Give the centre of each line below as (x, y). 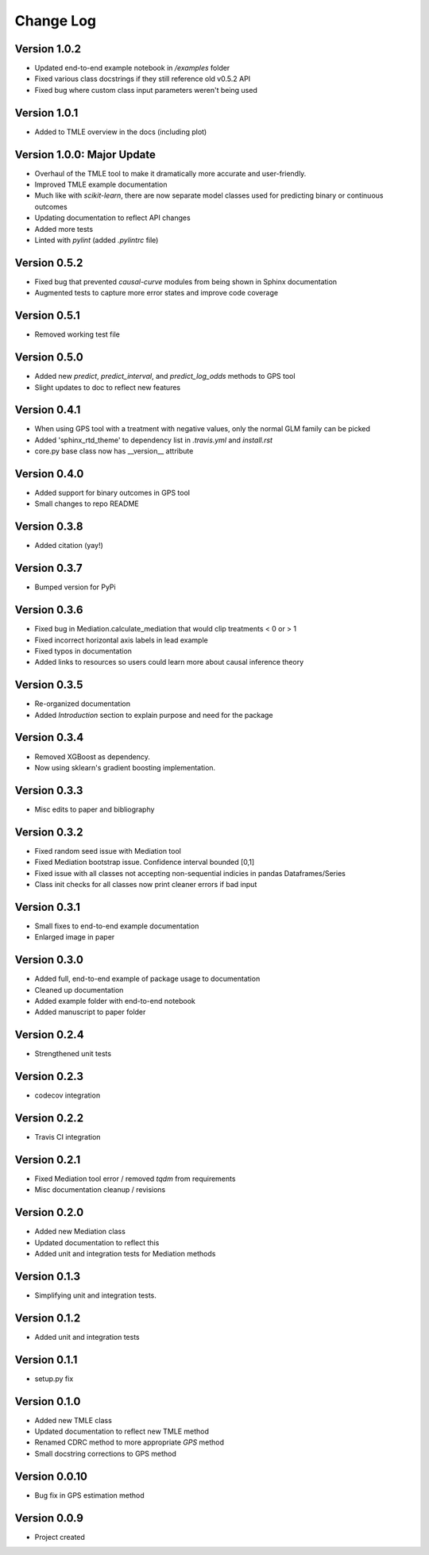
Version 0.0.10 (51, 1476)
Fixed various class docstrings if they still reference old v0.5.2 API (143, 79)
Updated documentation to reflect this (97, 1242)
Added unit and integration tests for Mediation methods (125, 1254)
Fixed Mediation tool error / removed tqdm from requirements (135, 1179)
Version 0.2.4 (49, 1035)
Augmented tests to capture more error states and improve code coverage (156, 293)
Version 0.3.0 (49, 960)
